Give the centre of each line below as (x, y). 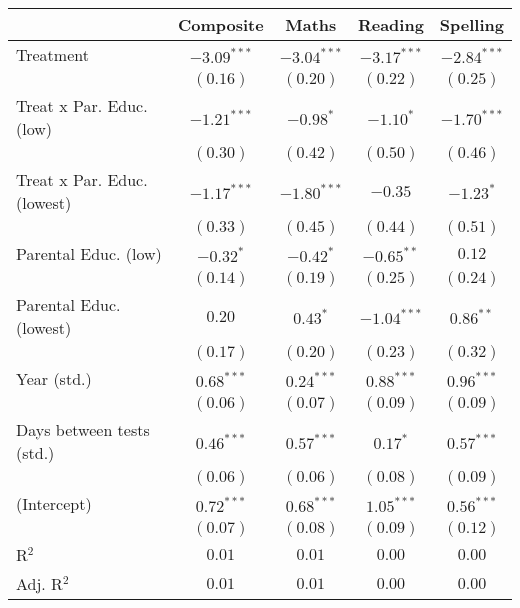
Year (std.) (54, 378)
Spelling (471, 24)
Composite (220, 24)
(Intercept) (54, 503)
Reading (390, 24)
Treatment (52, 54)
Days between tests (83, 429)
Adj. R (39, 583)
